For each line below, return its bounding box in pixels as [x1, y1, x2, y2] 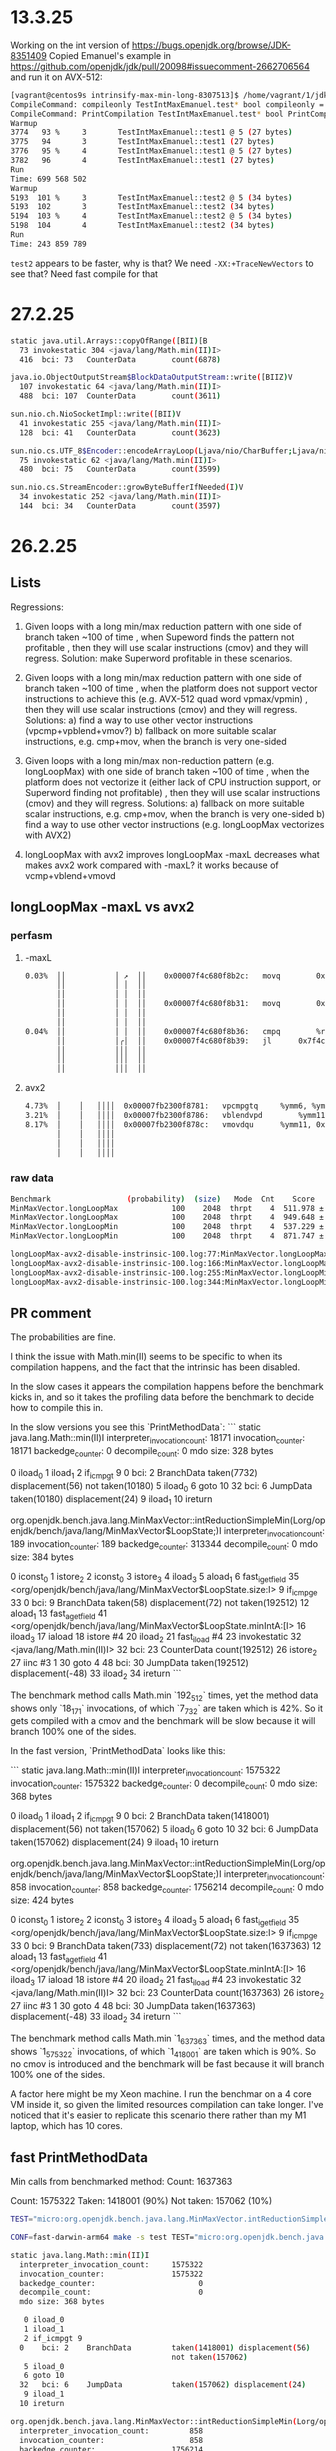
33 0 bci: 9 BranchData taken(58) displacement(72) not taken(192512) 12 [10, 1596, 310, 1608]
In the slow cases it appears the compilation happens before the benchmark [10, 1381, 324, 1393]
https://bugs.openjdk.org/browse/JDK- [131, 39, 292, 51]
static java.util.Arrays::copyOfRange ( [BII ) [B [10, 336, 208, 346]
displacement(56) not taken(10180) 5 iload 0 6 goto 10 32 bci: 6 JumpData [10, 1479, 313, 1494]
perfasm [10, 929, 53, 943]
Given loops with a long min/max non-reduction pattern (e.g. [24, 754, 275, 766]
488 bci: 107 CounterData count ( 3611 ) [19, 391, 222, 401]
